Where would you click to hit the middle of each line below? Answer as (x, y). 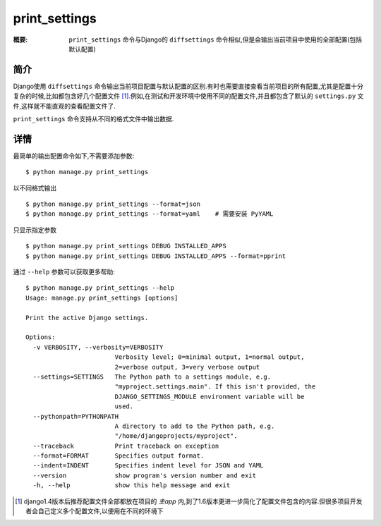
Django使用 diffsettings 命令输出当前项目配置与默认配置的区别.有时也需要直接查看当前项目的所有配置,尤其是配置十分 (188, 86)
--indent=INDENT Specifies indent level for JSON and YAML (148, 466)
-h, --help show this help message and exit (132, 485)
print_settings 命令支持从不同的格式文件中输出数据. (93, 119)
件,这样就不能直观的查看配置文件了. (65, 106)
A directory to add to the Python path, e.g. (195, 426)
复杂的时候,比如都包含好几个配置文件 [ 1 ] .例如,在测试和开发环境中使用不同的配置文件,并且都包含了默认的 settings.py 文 (188, 96)
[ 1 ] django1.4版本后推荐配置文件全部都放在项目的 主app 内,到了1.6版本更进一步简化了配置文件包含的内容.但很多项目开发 (189, 501)
